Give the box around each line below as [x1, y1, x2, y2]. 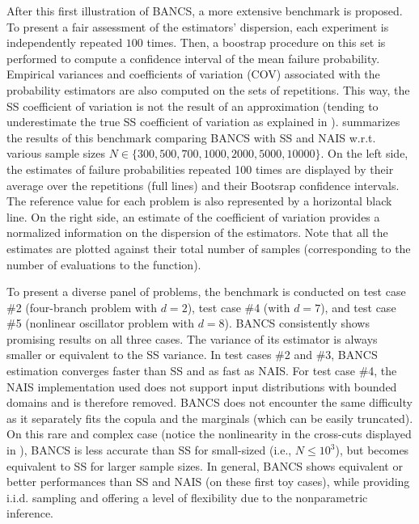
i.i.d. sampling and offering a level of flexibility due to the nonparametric [6, 488, 368, 505]
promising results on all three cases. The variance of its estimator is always [6, 330, 378, 347]
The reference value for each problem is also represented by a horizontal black [6, 192, 392, 209]
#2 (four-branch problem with [6, 298, 158, 315]
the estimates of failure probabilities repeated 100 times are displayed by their [6, 160, 394, 177]
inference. [6, 505, 53, 522]
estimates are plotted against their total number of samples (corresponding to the [6, 239, 411, 256]
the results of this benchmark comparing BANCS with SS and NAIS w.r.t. [6, 129, 376, 146]
